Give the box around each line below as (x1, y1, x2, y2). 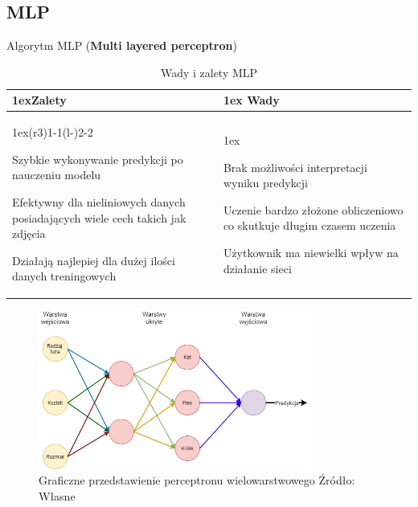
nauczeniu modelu (12, 166, 101, 183)
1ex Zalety (12, 92, 67, 108)
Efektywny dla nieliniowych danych (12, 194, 186, 211)
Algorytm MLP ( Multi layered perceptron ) (6, 37, 237, 54)
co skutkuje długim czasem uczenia (223, 217, 396, 234)
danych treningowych (12, 268, 117, 284)
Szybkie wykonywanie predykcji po (12, 150, 183, 167)
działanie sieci (223, 260, 292, 276)
